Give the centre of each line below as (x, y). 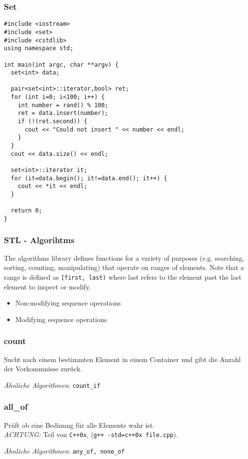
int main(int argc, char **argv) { (61, 65)
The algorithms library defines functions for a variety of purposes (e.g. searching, (124, 258)
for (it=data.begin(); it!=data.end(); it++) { (89, 178)
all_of (16, 407)
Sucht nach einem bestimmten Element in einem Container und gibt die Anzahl (122, 359)
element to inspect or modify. (48, 286)
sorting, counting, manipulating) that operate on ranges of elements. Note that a (124, 267)
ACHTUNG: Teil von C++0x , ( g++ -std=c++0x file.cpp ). (91, 434)
